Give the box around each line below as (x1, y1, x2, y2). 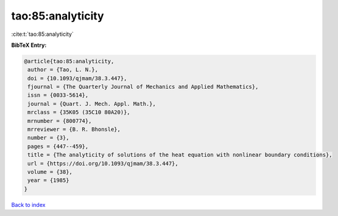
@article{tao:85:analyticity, (24, 58, 114, 64)
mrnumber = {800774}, (27, 117, 92, 124)
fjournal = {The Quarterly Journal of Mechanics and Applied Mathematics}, (27, 83, 259, 91)
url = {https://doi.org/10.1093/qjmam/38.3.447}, (27, 160, 179, 167)
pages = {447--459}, (27, 143, 89, 150)
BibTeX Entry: (11, 41, 47, 49)
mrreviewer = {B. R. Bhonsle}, (27, 126, 121, 133)
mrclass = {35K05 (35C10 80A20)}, (27, 109, 130, 116)
